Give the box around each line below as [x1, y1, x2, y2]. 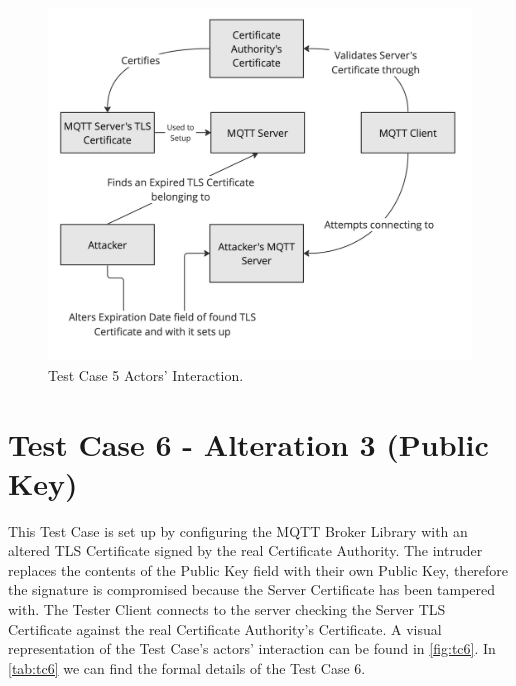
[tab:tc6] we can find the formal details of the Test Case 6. [8, 657, 366, 678]
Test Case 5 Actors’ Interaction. [48, 364, 244, 385]
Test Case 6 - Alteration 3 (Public [8, 423, 489, 464]
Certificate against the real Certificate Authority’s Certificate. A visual [8, 618, 442, 639]
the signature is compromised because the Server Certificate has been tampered [8, 579, 496, 600]
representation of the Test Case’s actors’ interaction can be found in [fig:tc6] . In [8, 638, 496, 659]
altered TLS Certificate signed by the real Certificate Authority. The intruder [8, 540, 483, 561]
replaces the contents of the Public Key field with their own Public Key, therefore [8, 559, 509, 580]
